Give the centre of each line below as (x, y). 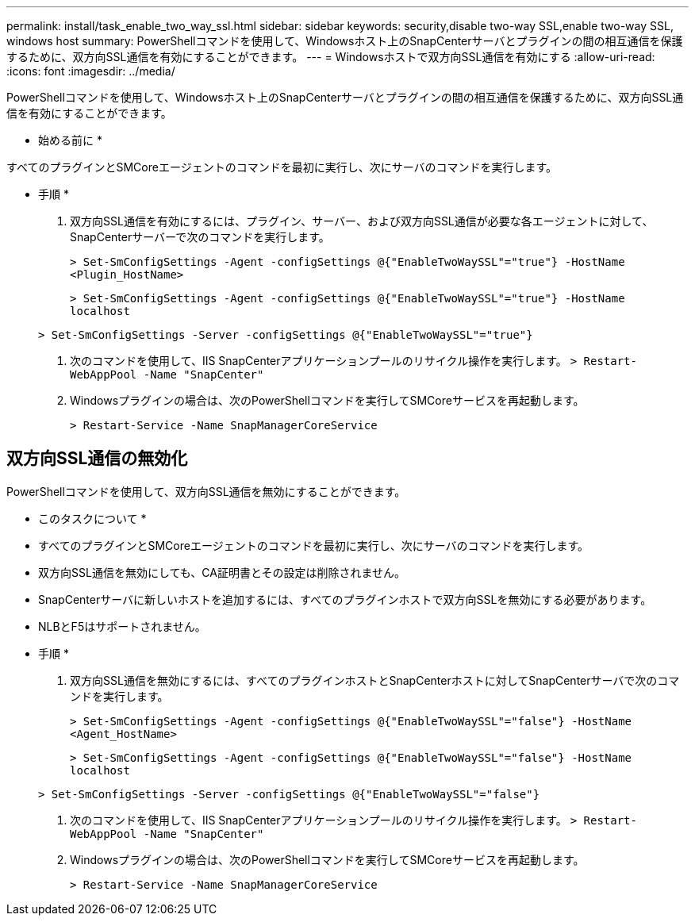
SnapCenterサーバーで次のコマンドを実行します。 (200, 237)
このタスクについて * (92, 518)
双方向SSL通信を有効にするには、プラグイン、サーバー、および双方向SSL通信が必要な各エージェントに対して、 (362, 221)
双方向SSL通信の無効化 (97, 459)
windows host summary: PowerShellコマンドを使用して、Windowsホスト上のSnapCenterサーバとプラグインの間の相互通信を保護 (345, 41)
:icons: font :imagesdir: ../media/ (91, 71)
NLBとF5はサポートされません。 (122, 626)
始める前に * (70, 140)
